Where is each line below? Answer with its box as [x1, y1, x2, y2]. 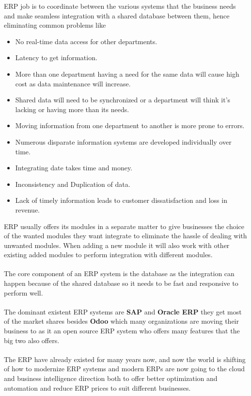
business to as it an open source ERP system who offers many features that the [4, 326, 240, 336]
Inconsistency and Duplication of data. [15, 179, 130, 189]
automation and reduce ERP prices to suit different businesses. [4, 382, 191, 393]
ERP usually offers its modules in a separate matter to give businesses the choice [4, 221, 244, 231]
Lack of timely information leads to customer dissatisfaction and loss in [15, 195, 227, 205]
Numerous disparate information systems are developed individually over [15, 136, 232, 147]
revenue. [15, 204, 40, 214]
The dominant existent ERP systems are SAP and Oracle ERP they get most [4, 306, 242, 316]
